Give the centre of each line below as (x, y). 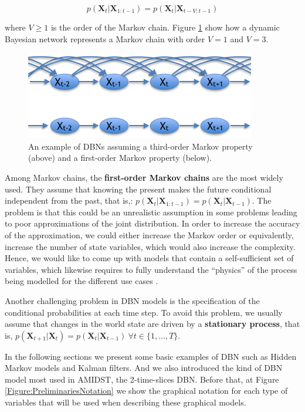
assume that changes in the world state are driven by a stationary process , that (152, 324)
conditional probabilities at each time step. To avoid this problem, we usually (144, 312)
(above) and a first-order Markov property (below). (120, 158)
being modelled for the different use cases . (82, 281)
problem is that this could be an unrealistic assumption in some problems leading (151, 212)
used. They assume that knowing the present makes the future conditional (138, 189)
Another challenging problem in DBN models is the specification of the (132, 300)
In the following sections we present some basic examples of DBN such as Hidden (151, 356)
